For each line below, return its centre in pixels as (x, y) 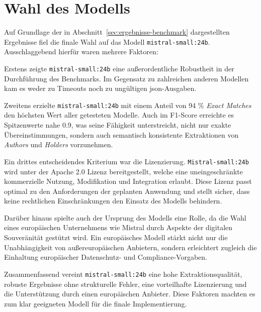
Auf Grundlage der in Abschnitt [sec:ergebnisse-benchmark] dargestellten (117, 32)
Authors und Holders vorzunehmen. (59, 144)
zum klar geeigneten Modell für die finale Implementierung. (96, 303)
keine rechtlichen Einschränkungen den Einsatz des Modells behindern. (113, 201)
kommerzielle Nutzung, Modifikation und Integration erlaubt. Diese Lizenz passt (128, 181)
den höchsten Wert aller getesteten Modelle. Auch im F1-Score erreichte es (119, 115)
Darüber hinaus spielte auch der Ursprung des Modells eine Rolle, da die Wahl (125, 217)
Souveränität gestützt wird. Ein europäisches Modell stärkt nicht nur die (116, 237)
